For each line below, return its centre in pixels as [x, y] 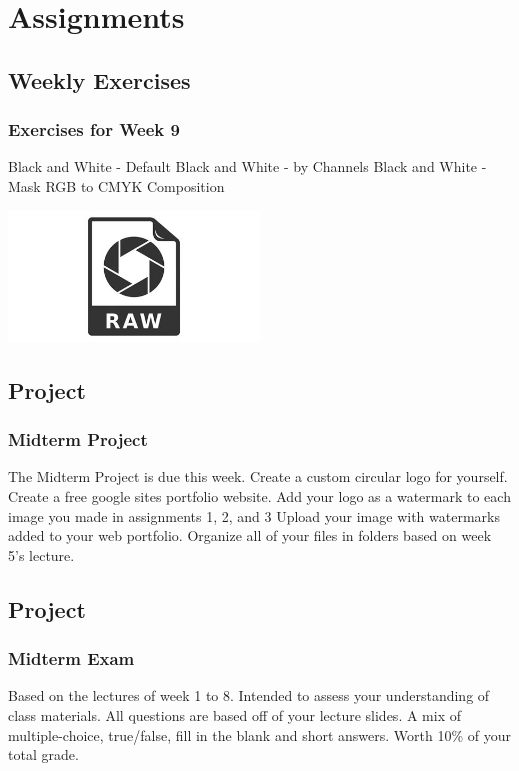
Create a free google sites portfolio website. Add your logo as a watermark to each [259, 496]
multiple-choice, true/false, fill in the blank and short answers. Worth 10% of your [259, 734]
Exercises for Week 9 [94, 129]
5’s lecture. [41, 554]
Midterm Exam [71, 658]
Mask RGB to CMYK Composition [116, 185]
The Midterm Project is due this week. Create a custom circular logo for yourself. [258, 476]
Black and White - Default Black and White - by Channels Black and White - [247, 166]
